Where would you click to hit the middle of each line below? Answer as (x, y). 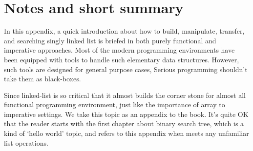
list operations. (26, 142)
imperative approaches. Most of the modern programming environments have (119, 50)
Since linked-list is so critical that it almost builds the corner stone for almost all (125, 95)
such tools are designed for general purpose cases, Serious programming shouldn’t (126, 69)
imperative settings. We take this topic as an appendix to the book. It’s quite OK (126, 114)
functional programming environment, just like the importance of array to (115, 104)
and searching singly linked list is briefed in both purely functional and (110, 40)
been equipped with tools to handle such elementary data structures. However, (122, 59)
